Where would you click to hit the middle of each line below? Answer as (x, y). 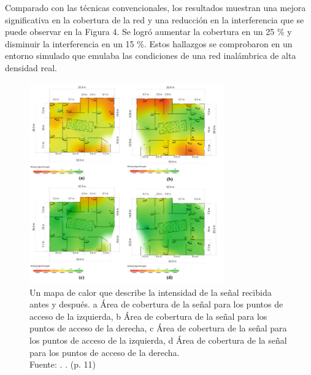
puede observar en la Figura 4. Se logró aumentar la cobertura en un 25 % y (148, 32)
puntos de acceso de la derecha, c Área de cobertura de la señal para (158, 328)
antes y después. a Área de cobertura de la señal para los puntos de (156, 304)
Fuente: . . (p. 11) (63, 364)
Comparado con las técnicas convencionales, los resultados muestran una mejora (155, 7)
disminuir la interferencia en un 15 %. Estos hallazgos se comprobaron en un (149, 43)
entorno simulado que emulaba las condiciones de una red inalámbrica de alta (151, 56)
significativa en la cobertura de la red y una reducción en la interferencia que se (155, 19)
